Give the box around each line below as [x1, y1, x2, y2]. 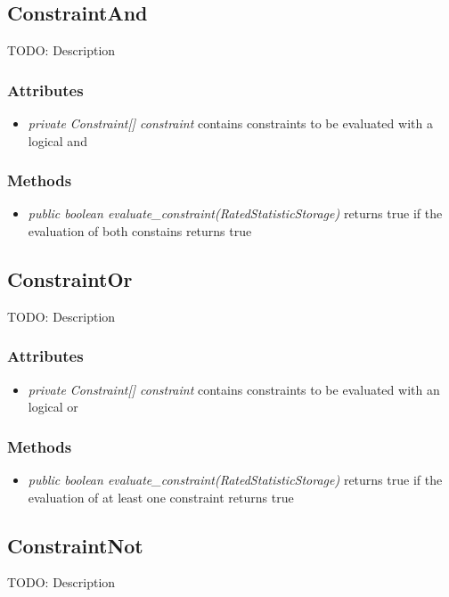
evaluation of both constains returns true [28, 222, 252, 241]
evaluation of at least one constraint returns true [28, 487, 294, 506]
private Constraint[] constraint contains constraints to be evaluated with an [28, 380, 440, 398]
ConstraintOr [7, 266, 133, 292]
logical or [28, 397, 78, 416]
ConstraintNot [7, 531, 143, 559]
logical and [28, 131, 87, 150]
